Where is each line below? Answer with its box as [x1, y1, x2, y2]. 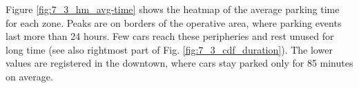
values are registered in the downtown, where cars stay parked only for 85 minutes [6, 56, 353, 70]
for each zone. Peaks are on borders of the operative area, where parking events [6, 15, 342, 30]
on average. [6, 69, 53, 83]
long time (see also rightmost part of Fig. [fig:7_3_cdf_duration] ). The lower [6, 42, 333, 56]
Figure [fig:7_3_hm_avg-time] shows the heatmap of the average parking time [6, 2, 340, 16]
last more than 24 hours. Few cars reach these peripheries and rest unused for [6, 29, 334, 43]
